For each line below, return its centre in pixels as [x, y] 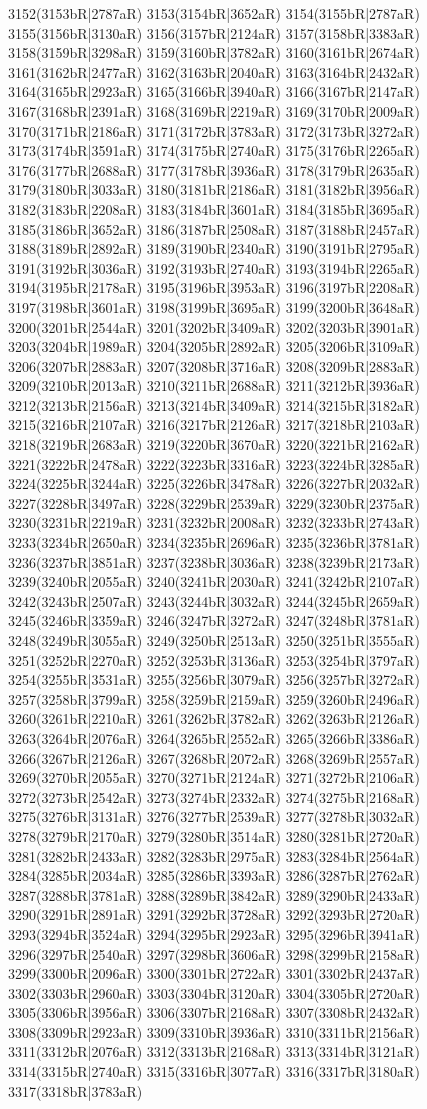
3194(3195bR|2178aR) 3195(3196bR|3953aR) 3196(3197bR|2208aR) [214, 287]
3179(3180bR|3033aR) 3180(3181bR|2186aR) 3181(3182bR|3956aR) [214, 189]
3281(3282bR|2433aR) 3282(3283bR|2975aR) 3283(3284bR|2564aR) [214, 855]
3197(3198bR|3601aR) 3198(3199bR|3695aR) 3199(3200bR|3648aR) [214, 306]
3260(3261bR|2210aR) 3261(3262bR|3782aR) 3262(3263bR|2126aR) [214, 718]
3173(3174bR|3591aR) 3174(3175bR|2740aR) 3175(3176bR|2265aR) [214, 150]
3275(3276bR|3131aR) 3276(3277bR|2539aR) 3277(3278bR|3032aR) [214, 816]
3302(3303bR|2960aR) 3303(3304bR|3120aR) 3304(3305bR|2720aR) [214, 992]
